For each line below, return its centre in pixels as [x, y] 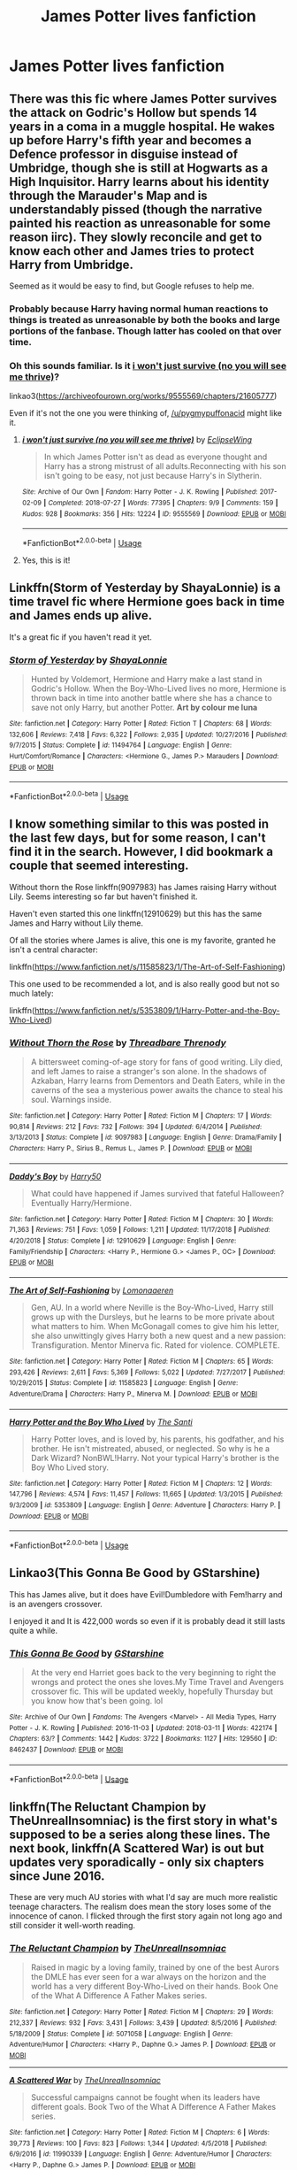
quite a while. [34, 1630]
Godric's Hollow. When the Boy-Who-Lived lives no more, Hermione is [159, 689]
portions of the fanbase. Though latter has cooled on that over [145, 331]
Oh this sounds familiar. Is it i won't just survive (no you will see [148, 366]
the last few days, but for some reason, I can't [138, 838]
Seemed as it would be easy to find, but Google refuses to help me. [132, 286]
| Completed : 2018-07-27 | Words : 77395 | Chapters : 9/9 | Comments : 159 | [161, 503]
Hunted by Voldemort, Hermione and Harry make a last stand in [146, 679]
